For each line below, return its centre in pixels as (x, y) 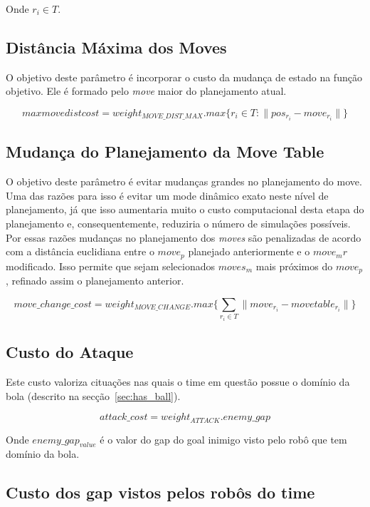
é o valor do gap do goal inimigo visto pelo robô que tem (223, 439)
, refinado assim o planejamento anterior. (95, 281)
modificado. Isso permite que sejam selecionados (110, 266)
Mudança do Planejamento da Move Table (165, 152)
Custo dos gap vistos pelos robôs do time (160, 492)
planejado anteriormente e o (249, 251)
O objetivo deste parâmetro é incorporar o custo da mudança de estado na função (184, 77)
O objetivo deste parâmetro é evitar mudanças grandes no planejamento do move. (184, 181)
